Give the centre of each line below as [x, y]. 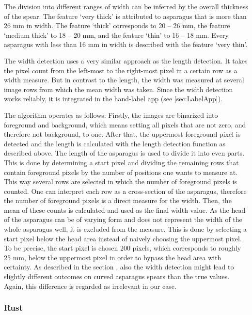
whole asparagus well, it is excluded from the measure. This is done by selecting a [126, 229]
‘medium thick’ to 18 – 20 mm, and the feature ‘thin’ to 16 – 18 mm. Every [116, 35]
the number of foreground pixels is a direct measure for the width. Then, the [118, 200]
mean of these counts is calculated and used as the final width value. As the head [125, 210]
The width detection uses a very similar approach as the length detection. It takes [126, 60]
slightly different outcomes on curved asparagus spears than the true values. [117, 276]
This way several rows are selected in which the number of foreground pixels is [120, 181]
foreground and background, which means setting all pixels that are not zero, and [125, 124]
